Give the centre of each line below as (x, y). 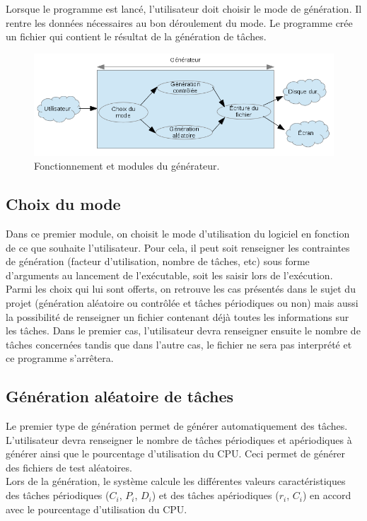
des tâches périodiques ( (58, 495)
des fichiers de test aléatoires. (69, 467)
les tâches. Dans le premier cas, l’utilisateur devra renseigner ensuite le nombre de (183, 330)
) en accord (327, 495)
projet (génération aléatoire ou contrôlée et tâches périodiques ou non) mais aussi (182, 302)
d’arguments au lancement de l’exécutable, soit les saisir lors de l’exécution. (169, 275)
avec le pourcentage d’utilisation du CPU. (97, 509)
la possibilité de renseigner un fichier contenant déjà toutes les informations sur (177, 316)
